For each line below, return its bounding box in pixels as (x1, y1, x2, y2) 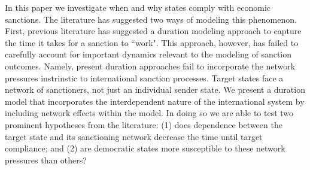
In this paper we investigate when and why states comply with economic (5, 1, 271, 13)
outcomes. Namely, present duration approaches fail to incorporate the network (5, 59, 296, 72)
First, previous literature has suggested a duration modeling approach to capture (5, 25, 302, 37)
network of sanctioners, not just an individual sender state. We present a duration (5, 83, 305, 96)
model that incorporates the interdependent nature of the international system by (5, 95, 305, 107)
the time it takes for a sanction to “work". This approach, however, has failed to (5, 36, 299, 48)
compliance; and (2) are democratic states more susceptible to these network (5, 142, 285, 154)
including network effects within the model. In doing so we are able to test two (5, 107, 294, 119)
